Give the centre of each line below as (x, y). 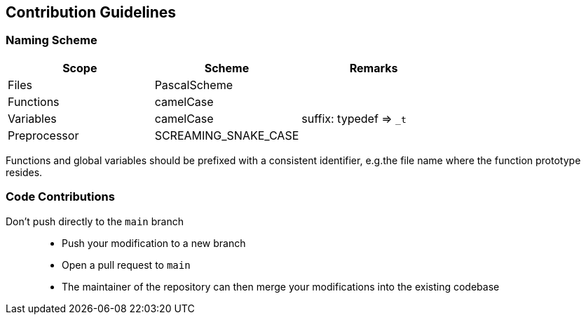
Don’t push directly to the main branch (95, 221)
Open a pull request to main (126, 265)
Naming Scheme (52, 40)
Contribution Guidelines (91, 12)
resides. (24, 172)
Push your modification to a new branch (154, 243)
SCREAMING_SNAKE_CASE (227, 135)
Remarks (374, 68)
